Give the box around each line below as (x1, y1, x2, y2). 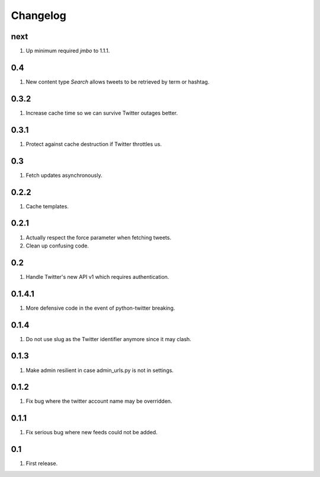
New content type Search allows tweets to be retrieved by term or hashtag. (25, 78, 210, 85)
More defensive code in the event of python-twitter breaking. (25, 304, 175, 311)
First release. (25, 460, 58, 467)
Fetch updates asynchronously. (25, 171, 103, 179)
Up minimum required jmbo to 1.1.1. (25, 47, 110, 55)
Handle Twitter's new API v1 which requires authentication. (25, 273, 169, 280)
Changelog (11, 9, 66, 22)
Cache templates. (25, 202, 69, 210)
